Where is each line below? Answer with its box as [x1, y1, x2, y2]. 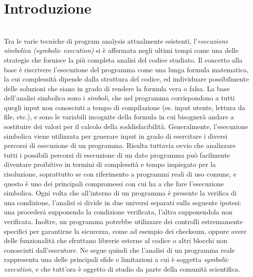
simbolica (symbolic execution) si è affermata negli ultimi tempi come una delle [4, 45, 238, 55]
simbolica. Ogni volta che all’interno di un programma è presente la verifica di [4, 188, 237, 198]
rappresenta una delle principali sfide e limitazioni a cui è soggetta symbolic [4, 254, 229, 264]
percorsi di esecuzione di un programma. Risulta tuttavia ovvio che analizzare [4, 140, 236, 150]
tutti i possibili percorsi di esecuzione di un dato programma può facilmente [4, 149, 230, 160]
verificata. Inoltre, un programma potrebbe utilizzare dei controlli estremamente [4, 216, 243, 226]
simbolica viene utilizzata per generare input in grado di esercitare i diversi [4, 130, 228, 141]
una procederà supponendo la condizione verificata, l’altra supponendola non [4, 207, 233, 217]
